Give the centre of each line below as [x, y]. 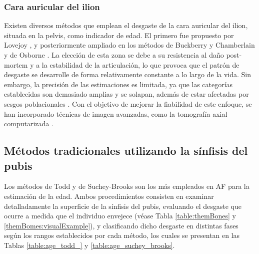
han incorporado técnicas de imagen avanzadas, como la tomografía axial [116, 113]
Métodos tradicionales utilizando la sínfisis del [126, 151]
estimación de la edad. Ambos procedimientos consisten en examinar [109, 196]
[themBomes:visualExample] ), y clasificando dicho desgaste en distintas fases [121, 225]
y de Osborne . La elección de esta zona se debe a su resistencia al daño [114, 55]
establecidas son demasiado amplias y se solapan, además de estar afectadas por [126, 94]
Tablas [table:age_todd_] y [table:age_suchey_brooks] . [89, 245]
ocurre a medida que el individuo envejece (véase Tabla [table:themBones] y [120, 216]
